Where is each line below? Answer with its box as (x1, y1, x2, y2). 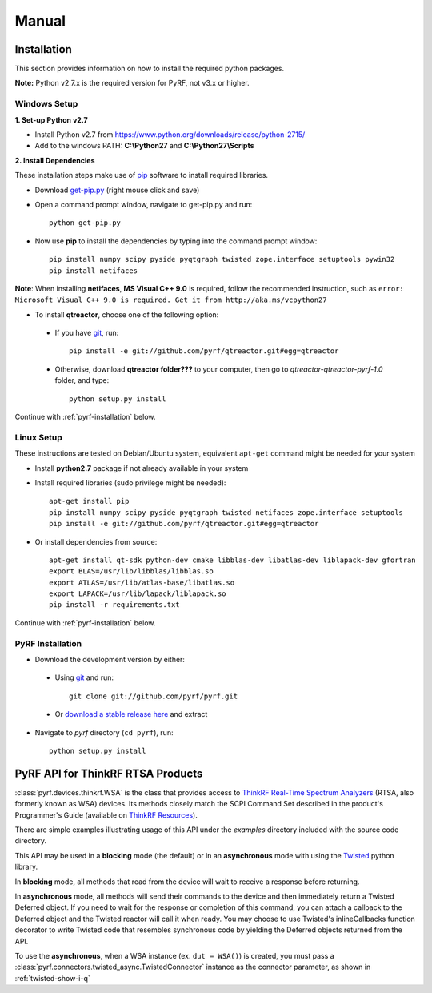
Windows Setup (14, 98, 78, 110)
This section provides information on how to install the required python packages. (14, 64, 284, 74)
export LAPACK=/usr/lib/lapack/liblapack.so (49, 589, 227, 598)
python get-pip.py (49, 219, 122, 227)
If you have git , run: (54, 328, 119, 338)
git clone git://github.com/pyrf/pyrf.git (69, 691, 238, 701)
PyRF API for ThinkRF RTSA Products (14, 766, 203, 780)
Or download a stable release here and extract (54, 710, 208, 719)
